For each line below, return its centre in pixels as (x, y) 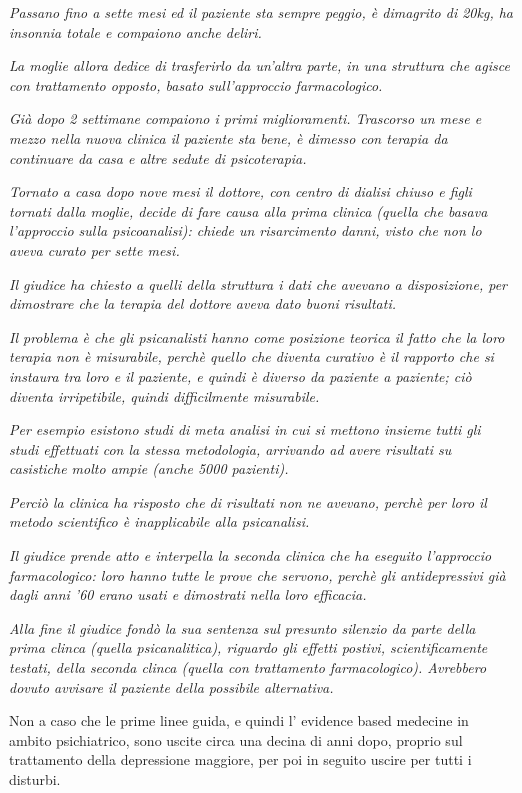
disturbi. (35, 779)
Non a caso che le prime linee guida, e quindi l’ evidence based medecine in (239, 720)
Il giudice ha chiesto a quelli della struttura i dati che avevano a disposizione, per (258, 283)
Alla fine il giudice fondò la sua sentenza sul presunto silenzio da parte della (242, 627)
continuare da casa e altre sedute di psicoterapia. (158, 157)
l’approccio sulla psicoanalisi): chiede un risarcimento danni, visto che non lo (245, 230)
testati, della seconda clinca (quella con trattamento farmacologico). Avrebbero (248, 667)
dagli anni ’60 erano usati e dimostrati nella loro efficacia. (188, 594)
